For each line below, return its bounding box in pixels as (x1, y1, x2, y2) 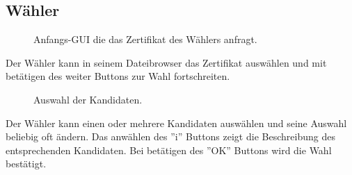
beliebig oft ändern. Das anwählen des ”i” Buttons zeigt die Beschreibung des (6, 129, 335, 144)
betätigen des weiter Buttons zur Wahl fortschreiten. (6, 69, 230, 83)
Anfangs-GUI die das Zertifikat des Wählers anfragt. (33, 32, 257, 47)
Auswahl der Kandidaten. (33, 92, 143, 106)
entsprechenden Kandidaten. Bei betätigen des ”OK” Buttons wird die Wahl (6, 142, 332, 157)
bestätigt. (6, 156, 47, 171)
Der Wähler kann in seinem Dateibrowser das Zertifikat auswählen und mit (6, 55, 327, 69)
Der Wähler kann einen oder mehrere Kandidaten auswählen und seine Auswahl (6, 115, 347, 130)
